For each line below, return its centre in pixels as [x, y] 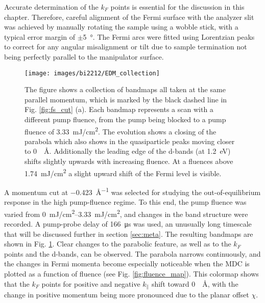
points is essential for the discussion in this [177, 7]
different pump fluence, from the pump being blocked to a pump [125, 119]
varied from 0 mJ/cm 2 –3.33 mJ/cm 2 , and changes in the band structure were [126, 213]
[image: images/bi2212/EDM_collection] [92, 73]
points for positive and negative [91, 283]
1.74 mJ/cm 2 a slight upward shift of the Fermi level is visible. [123, 172]
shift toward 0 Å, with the [195, 283]
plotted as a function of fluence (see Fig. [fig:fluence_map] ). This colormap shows [131, 273]
